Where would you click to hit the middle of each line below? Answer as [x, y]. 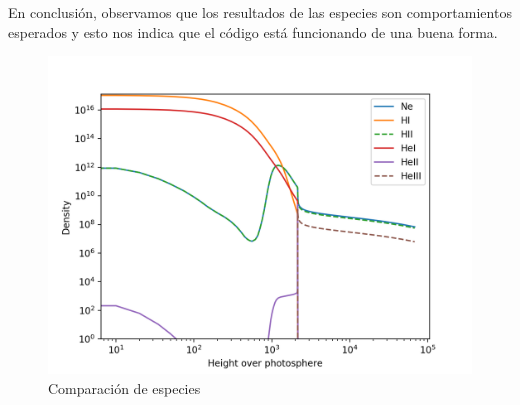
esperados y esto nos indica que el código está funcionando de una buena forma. [253, 31]
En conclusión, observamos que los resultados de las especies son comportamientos [260, 12]
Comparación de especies [124, 387]
